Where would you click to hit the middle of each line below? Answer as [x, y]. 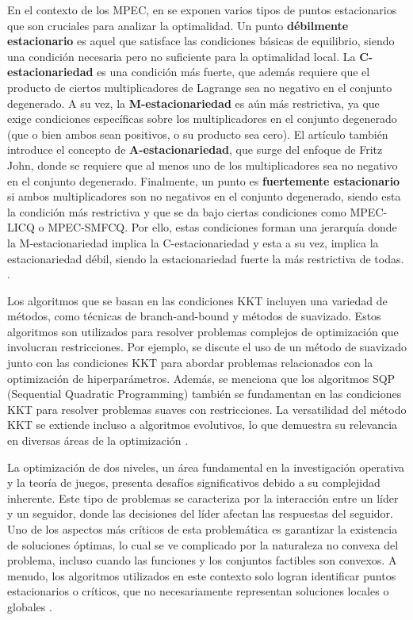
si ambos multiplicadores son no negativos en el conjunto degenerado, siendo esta [204, 196]
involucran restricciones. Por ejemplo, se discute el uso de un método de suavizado [207, 347]
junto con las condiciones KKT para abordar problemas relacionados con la [190, 363]
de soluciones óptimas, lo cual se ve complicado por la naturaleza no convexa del [203, 544]
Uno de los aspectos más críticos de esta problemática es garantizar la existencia [203, 529]
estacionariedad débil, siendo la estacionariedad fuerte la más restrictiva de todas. [206, 258]
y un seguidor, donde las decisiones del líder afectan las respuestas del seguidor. [200, 513]
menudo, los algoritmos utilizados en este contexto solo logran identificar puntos [202, 575]
